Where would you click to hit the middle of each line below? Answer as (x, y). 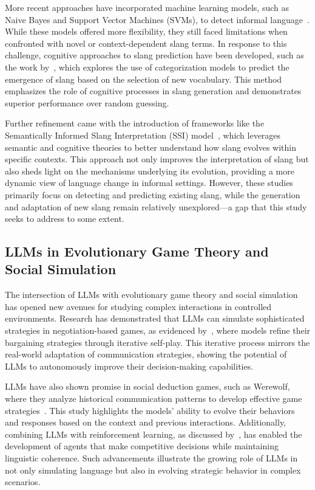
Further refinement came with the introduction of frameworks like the (135, 123)
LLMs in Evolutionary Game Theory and (137, 251)
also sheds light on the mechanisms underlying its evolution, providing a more (150, 171)
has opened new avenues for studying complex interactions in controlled (138, 306)
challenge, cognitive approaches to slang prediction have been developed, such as (154, 55)
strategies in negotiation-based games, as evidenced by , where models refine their (158, 330)
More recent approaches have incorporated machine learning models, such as (147, 7)
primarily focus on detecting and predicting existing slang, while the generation (153, 194)
